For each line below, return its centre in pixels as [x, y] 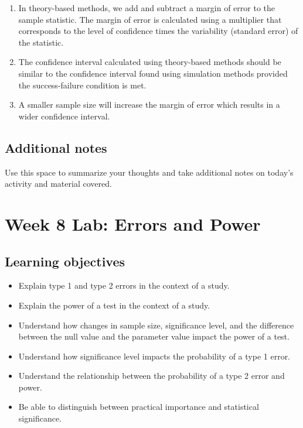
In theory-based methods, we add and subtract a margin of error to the [147, 8]
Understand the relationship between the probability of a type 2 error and [151, 376]
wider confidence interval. [64, 116]
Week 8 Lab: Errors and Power [133, 223]
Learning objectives [65, 261]
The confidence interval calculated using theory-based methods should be [150, 62]
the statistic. [41, 42]
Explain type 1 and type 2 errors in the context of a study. [124, 285]
